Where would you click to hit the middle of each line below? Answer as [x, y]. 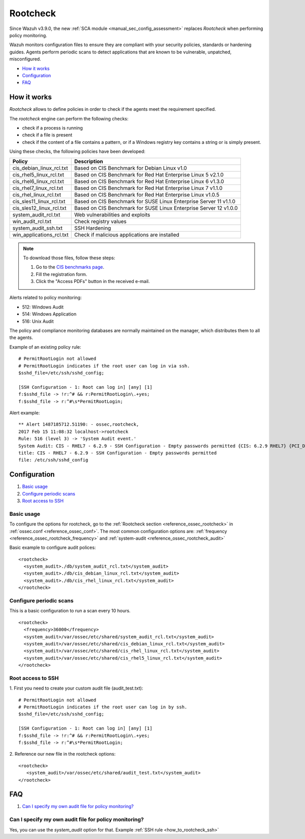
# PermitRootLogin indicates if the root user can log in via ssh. [104, 366]
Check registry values [100, 221]
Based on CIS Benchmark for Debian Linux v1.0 [131, 168]
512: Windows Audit [43, 307]
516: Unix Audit [38, 321]
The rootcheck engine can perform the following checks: [69, 118]
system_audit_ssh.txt [38, 228]
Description [89, 161]
